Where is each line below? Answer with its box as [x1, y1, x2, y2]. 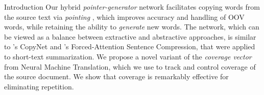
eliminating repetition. [4, 81, 74, 91]
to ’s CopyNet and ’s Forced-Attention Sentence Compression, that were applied [4, 41, 255, 52]
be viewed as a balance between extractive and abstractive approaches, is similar [4, 31, 256, 42]
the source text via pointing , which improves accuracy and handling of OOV [4, 11, 245, 22]
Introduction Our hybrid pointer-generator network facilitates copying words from [4, 2, 260, 12]
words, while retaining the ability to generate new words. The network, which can [4, 21, 259, 32]
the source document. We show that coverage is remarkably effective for [4, 71, 229, 82]
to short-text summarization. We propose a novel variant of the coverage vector [4, 51, 252, 61]
